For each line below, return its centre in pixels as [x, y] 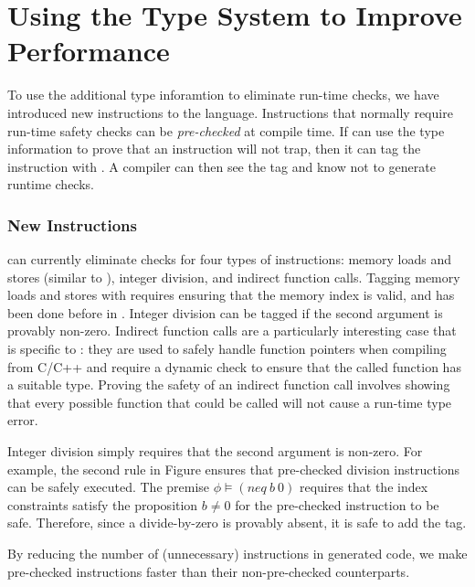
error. [23, 420]
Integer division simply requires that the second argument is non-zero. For [215, 451]
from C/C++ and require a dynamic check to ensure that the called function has [234, 366]
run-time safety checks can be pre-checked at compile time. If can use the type [226, 130]
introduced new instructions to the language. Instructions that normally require [230, 112]
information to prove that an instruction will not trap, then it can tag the [214, 149]
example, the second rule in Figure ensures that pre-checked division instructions [234, 469]
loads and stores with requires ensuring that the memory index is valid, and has [231, 295]
